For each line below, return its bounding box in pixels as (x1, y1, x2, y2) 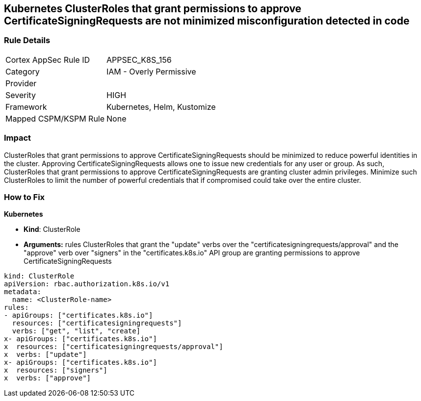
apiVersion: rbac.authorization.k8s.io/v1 (4, 280, 170, 288)
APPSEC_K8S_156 (106, 54, 172, 65)
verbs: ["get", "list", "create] (12, 327, 141, 335)
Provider (5, 78, 37, 88)
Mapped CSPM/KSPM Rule (5, 113, 105, 124)
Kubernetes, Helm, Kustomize (106, 101, 216, 112)
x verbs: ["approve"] (4, 374, 91, 382)
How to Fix (4, 192, 45, 202)
